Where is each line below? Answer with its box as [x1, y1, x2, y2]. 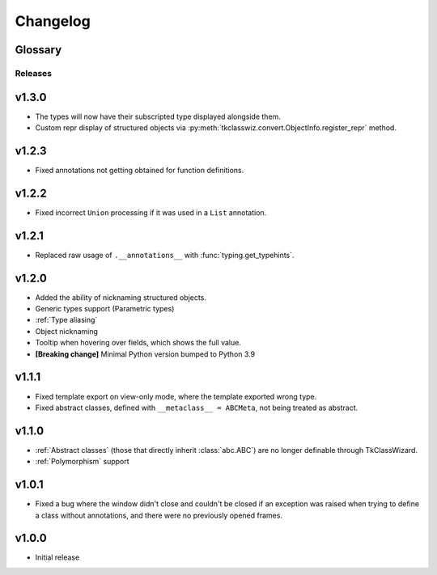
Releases [15, 67, 53, 78]
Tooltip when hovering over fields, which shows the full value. [35, 338, 242, 348]
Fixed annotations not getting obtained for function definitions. [35, 165, 244, 175]
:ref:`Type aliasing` [35, 315, 98, 325]
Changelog [15, 12, 91, 30]
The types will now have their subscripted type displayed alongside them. [35, 112, 281, 121]
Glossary [15, 43, 62, 57]
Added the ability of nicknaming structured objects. [35, 292, 206, 302]
